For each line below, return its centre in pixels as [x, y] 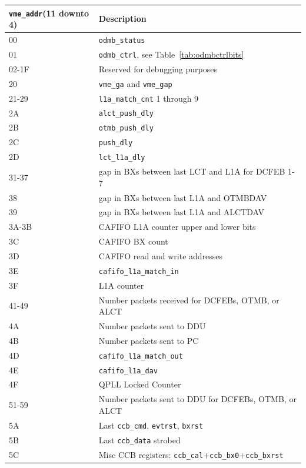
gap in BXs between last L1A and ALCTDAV [182, 212]
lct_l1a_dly [122, 158]
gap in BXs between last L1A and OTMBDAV [183, 197]
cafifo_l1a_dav [128, 371]
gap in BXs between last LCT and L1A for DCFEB [192, 171]
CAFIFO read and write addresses [161, 255]
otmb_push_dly [126, 128]
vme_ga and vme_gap [135, 83]
